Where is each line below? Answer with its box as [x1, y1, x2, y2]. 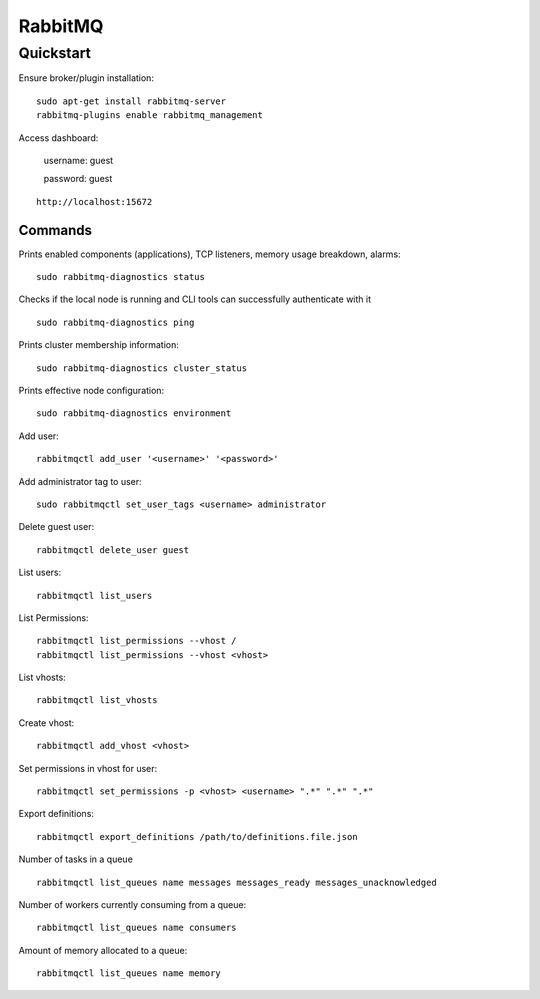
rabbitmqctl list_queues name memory [36, 968, 222, 979]
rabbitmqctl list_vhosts [36, 695, 158, 706]
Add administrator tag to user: [18, 475, 142, 487]
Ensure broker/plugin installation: [18, 72, 155, 84]
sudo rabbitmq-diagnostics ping [36, 316, 195, 328]
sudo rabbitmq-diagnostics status [36, 271, 205, 283]
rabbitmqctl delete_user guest [36, 544, 190, 555]
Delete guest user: [18, 521, 95, 533]
